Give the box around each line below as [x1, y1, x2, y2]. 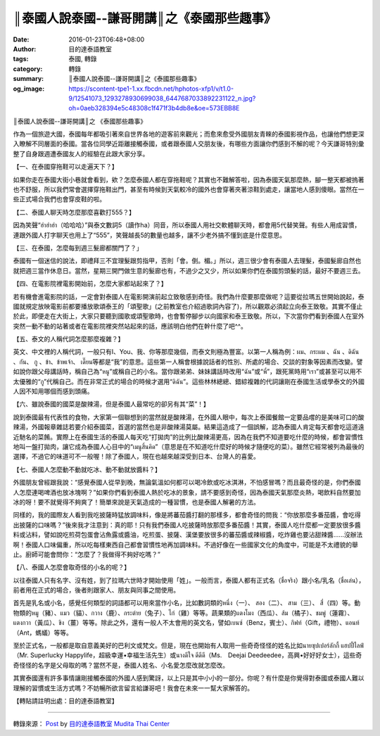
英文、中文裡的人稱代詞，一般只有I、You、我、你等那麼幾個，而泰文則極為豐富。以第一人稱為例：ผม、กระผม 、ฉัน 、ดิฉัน [13, 348, 359, 356]
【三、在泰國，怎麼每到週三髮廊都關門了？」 [13, 243, 143, 252]
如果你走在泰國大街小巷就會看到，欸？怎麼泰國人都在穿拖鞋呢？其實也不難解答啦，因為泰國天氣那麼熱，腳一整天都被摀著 [13, 175, 365, 184]
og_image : [13, 84, 45, 93]
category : [13, 64, 43, 73]
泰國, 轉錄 [68, 55, 97, 63]
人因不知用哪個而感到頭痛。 [13, 387, 94, 395]
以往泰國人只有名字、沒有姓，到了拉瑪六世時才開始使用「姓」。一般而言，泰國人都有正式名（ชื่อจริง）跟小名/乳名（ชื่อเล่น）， [13, 576, 365, 584]
